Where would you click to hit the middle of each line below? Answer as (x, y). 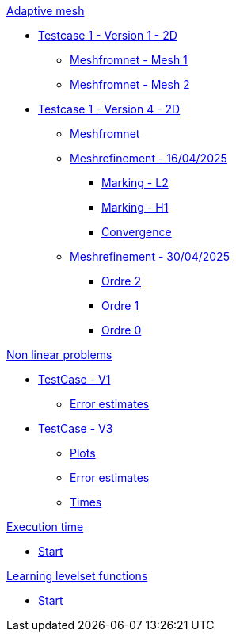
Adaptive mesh (46, 11)
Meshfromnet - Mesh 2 (130, 84)
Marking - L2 (135, 183)
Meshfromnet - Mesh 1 (129, 60)
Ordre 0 (122, 330)
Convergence (137, 232)
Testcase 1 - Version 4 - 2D (109, 109)
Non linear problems (59, 355)
